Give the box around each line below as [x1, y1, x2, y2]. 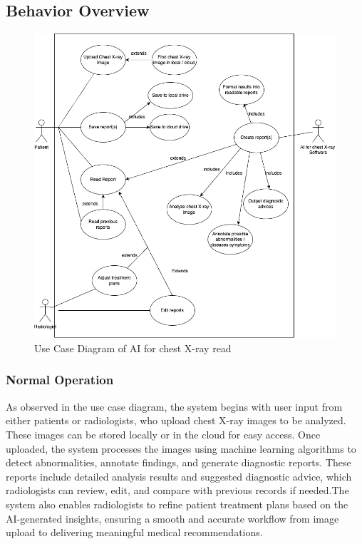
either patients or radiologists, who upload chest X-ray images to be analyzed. [6, 413, 346, 428]
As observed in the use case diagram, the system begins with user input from [6, 399, 343, 414]
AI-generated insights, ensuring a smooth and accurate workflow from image [6, 510, 339, 525]
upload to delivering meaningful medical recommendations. [6, 525, 263, 540]
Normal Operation [6, 371, 114, 389]
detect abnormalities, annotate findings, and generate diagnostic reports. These [6, 455, 351, 470]
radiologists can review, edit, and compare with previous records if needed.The [6, 483, 349, 498]
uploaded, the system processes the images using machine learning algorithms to [6, 441, 356, 456]
